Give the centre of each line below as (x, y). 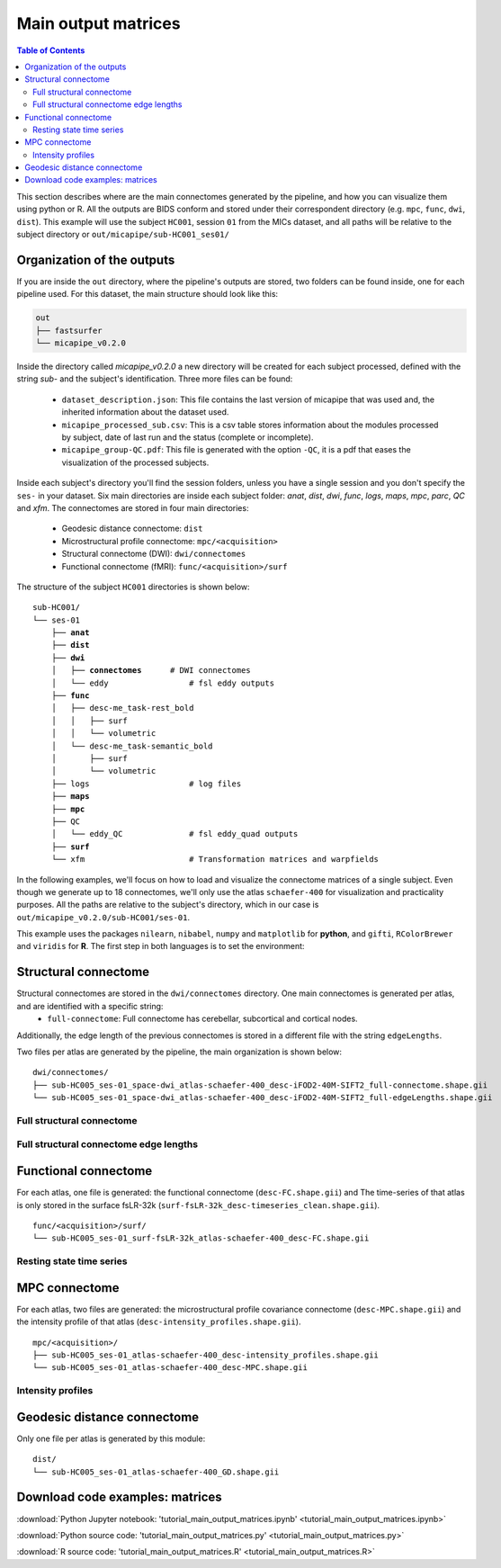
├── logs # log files (146, 784)
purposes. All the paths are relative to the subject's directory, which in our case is (168, 905)
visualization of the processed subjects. (135, 462)
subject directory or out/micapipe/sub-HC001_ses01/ (123, 235)
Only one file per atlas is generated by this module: (111, 1438)
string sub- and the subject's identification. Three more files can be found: (155, 379)
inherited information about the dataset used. (145, 412)
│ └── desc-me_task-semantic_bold (132, 746)
